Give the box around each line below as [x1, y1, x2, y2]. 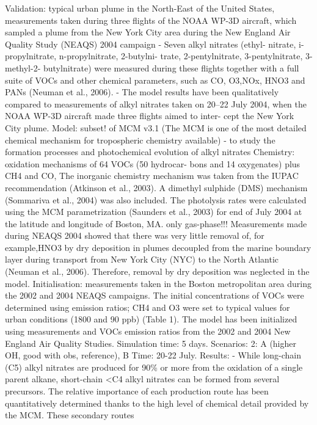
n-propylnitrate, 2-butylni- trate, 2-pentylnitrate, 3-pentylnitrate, [59, 49, 303, 62]
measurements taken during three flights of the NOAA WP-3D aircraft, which [5, 13, 297, 26]
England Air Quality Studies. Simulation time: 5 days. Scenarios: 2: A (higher [5, 336, 296, 349]
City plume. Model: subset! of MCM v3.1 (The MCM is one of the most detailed [5, 121, 307, 134]
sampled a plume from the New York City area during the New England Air [5, 26, 291, 38]
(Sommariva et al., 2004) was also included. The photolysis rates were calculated [5, 193, 307, 206]
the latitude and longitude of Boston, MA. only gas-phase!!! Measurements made [5, 217, 307, 230]
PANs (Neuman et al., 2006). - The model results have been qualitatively [5, 85, 279, 98]
